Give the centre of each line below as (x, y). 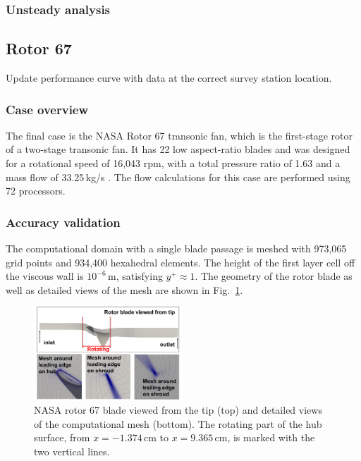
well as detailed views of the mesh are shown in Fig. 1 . (124, 289)
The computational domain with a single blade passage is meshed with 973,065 (176, 248)
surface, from (62, 437)
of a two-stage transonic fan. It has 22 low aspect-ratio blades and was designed (178, 149)
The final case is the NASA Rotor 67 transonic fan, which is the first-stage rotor (179, 135)
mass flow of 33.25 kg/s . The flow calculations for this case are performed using (178, 177)
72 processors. (36, 191)
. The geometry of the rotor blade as (274, 276)
